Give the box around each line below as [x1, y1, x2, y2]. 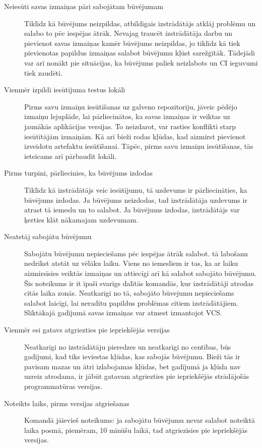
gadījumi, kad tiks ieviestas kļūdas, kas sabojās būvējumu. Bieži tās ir [24, 351, 240, 362]
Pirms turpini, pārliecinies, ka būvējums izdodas [4, 167, 153, 178]
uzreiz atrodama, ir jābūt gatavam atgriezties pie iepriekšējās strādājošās [24, 371, 249, 381]
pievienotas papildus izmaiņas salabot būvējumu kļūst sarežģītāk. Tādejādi [24, 47, 255, 58]
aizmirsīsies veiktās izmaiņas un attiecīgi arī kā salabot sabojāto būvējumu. [24, 268, 257, 278]
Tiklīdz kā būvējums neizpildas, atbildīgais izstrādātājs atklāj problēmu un [24, 18, 256, 28]
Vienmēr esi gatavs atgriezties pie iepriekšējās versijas [4, 324, 170, 335]
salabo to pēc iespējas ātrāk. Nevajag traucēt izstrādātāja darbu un [24, 28, 233, 38]
